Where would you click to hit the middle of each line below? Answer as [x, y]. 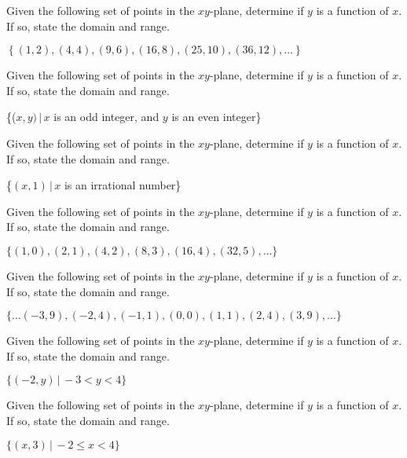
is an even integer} [216, 117]
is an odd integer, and [106, 117]
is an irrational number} [123, 185]
